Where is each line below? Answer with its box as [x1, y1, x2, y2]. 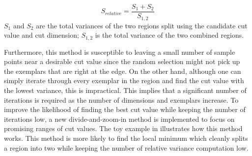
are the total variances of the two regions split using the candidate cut [36, 20, 248, 30]
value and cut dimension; [4, 30, 79, 40]
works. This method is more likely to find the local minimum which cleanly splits [4, 133, 248, 143]
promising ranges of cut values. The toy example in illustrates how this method [4, 123, 243, 134]
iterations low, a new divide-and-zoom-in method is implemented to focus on [4, 113, 235, 124]
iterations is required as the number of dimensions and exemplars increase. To [4, 94, 239, 105]
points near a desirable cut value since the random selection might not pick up [4, 56, 240, 67]
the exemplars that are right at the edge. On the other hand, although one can [4, 66, 241, 76]
